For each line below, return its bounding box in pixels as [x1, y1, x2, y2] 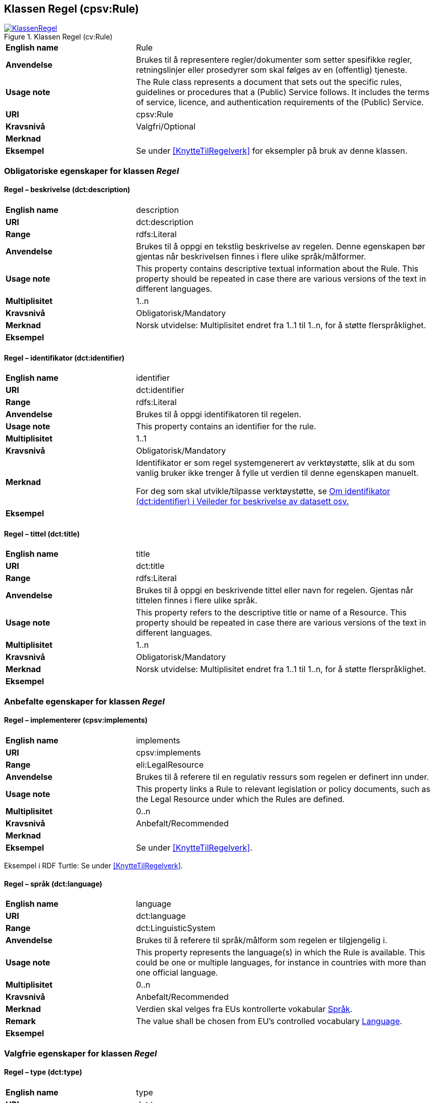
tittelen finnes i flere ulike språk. [136, 595, 258, 606]
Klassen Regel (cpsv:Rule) [4, 3, 139, 15]
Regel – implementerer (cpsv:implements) [4, 716, 148, 725]
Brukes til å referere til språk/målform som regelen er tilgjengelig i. [136, 935, 388, 946]
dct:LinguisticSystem [136, 923, 216, 934]
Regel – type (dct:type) [4, 1068, 82, 1077]
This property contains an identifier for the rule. [136, 421, 316, 432]
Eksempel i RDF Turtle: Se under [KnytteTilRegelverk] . [4, 861, 183, 870]
